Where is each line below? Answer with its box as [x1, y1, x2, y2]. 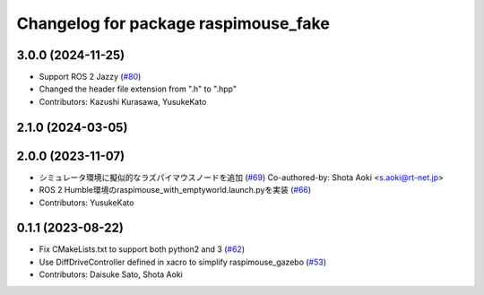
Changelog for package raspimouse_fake [16, 13, 331, 33]
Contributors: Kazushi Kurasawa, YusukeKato [39, 96, 207, 107]
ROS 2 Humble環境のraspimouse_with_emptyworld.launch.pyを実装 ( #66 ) [39, 185, 312, 195]
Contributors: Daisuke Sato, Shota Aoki [39, 269, 183, 280]
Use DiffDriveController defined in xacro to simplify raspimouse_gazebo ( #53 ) [39, 256, 327, 267]
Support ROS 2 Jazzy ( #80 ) [39, 72, 142, 82]
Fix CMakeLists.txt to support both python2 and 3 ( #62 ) [39, 244, 246, 255]
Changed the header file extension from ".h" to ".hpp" [39, 83, 238, 94]
